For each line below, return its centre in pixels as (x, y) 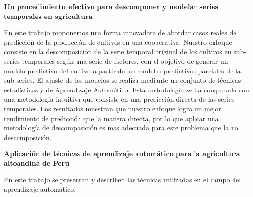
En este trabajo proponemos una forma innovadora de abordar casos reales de (120, 32)
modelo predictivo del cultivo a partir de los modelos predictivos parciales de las (124, 70)
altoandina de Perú (37, 163)
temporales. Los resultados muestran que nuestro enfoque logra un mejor (113, 108)
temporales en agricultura (48, 16)
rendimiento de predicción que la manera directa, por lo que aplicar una (111, 118)
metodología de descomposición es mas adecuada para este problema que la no (121, 128)
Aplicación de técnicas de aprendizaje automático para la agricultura (122, 153)
